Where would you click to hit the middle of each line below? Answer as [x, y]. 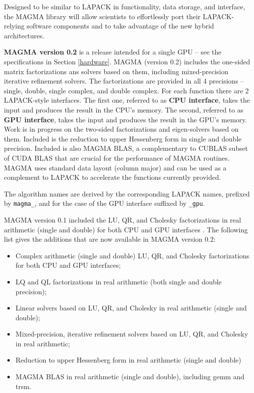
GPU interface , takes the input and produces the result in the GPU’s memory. [126, 119]
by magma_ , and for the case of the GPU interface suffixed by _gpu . [104, 203]
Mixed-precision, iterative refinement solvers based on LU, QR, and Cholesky [132, 334]
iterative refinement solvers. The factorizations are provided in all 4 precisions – [124, 81]
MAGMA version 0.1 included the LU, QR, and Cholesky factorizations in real [123, 219]
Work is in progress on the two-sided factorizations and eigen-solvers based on [121, 129]
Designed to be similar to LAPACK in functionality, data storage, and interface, [125, 6]
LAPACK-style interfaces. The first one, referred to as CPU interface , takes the [127, 100]
